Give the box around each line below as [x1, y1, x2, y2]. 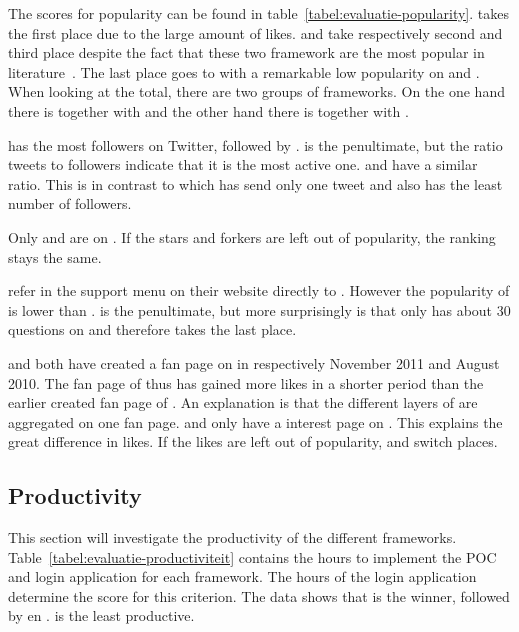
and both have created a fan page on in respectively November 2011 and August [8, 352, 500, 373]
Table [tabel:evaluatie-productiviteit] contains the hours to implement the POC [8, 546, 497, 567]
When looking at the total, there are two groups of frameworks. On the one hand [8, 81, 505, 102]
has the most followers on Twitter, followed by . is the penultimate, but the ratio [8, 134, 503, 155]
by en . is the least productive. [8, 605, 195, 626]
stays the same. [8, 246, 102, 267]
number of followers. [8, 193, 132, 214]
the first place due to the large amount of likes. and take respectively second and [8, 22, 503, 43]
